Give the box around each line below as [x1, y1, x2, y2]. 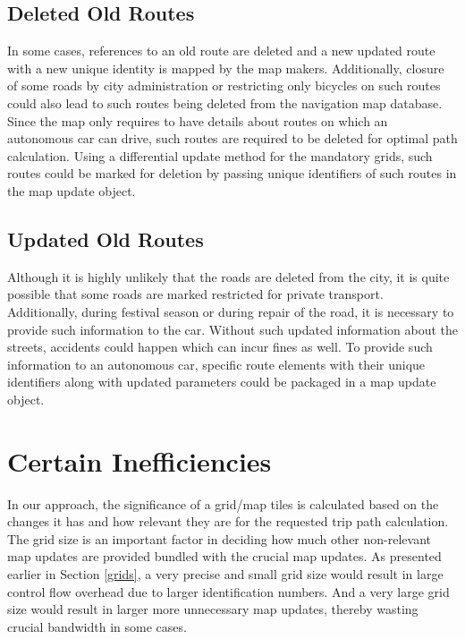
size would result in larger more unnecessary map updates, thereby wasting [7, 600, 418, 618]
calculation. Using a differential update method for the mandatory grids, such [7, 146, 433, 165]
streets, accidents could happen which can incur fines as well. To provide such [7, 337, 433, 356]
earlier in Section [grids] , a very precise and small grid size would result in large [7, 565, 444, 583]
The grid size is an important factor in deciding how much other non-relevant [7, 529, 432, 548]
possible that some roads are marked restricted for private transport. [7, 285, 384, 303]
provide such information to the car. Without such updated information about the [7, 319, 458, 338]
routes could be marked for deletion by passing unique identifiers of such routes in [7, 164, 457, 183]
